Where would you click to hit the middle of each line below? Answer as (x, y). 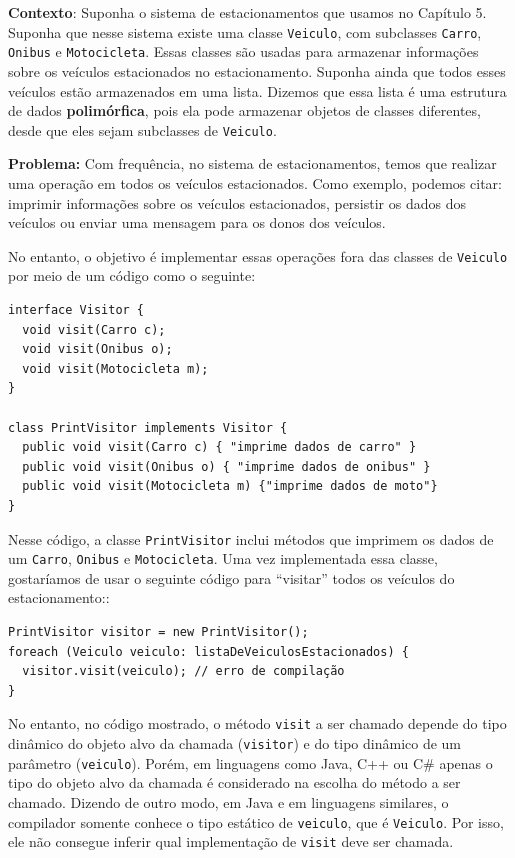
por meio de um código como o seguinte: (132, 275)
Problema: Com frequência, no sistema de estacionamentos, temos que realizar (252, 163)
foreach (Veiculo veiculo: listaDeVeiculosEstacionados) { (208, 651)
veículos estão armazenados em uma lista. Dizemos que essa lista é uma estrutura (257, 90)
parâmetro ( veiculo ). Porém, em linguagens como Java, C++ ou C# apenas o (250, 762)
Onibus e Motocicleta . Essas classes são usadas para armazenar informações (243, 51)
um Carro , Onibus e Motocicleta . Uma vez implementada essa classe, (223, 558)
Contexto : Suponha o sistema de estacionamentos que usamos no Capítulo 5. (247, 12)
